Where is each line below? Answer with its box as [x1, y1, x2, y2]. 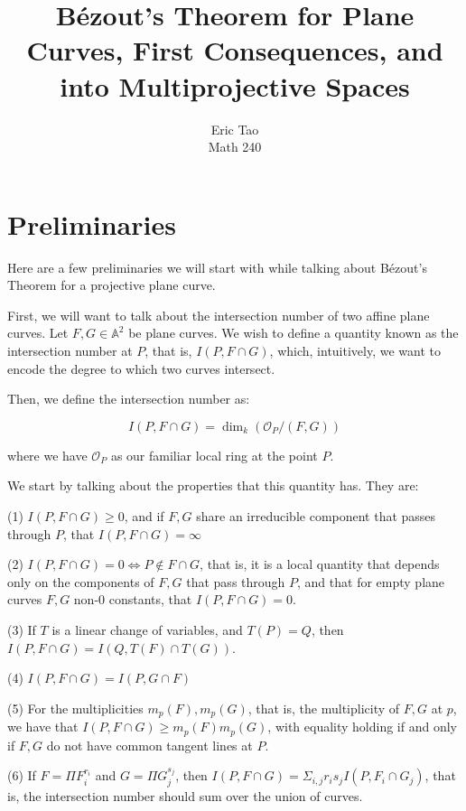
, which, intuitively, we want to [269, 341, 441, 359]
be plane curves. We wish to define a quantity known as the [128, 323, 459, 342]
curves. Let [7, 323, 69, 342]
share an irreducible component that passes [196, 506, 436, 525]
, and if [124, 506, 164, 525]
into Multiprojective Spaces [60, 67, 410, 104]
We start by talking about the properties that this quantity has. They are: [7, 476, 419, 495]
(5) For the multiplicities [7, 698, 144, 717]
